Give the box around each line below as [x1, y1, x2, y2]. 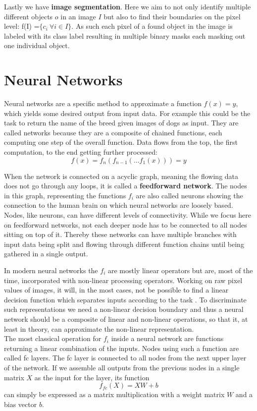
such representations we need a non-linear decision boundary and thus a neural [4, 304, 244, 314]
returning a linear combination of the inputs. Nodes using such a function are [4, 343, 239, 353]
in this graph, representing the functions [4, 190, 126, 200]
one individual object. [4, 40, 70, 51]
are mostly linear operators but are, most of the [107, 265, 253, 275]
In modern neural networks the [4, 265, 98, 275]
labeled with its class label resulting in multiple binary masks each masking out [4, 30, 246, 41]
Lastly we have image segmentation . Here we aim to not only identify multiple [4, 1, 251, 11]
